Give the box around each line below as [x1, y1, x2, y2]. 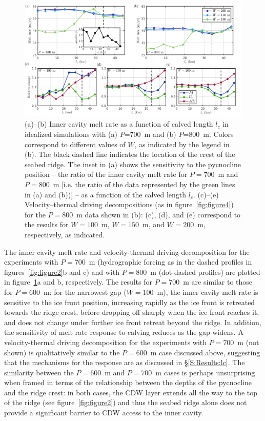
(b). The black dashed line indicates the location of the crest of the [25, 149, 235, 159]
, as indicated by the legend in [134, 138, 230, 149]
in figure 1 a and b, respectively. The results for [4, 276, 152, 287]
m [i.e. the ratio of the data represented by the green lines [53, 179, 235, 190]
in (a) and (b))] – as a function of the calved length [25, 189, 187, 199]
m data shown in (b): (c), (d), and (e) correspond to [76, 209, 241, 219]
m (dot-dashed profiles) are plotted [150, 266, 260, 277]
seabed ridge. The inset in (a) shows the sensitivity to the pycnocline [25, 158, 241, 169]
